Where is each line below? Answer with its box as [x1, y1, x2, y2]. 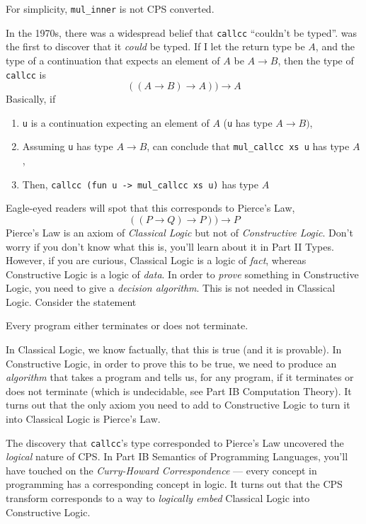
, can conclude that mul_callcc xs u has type [147, 139, 350, 154]
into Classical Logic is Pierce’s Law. [6, 411, 161, 426]
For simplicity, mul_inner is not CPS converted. [6, 1, 215, 16]
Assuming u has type [22, 139, 113, 154]
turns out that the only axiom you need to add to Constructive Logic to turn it [6, 397, 350, 412]
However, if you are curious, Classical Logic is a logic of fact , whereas [6, 253, 307, 268]
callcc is [6, 67, 47, 81]
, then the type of [278, 52, 354, 67]
